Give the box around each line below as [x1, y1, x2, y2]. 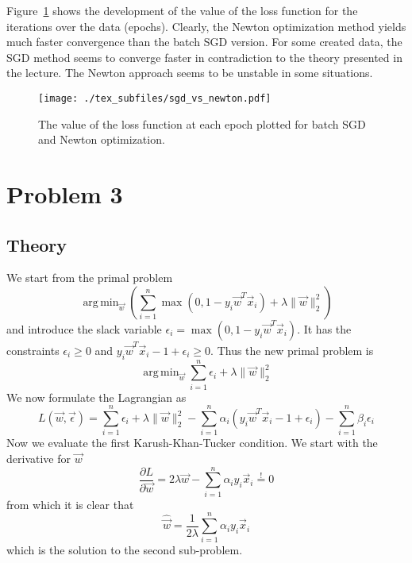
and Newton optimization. [38, 131, 165, 148]
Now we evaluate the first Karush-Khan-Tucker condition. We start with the [6, 434, 378, 451]
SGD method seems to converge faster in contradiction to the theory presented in [6, 48, 402, 65]
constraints [6, 341, 60, 358]
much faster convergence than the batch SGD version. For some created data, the [6, 33, 402, 50]
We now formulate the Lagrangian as [6, 388, 187, 405]
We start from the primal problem [6, 269, 173, 286]
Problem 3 [6, 178, 123, 210]
